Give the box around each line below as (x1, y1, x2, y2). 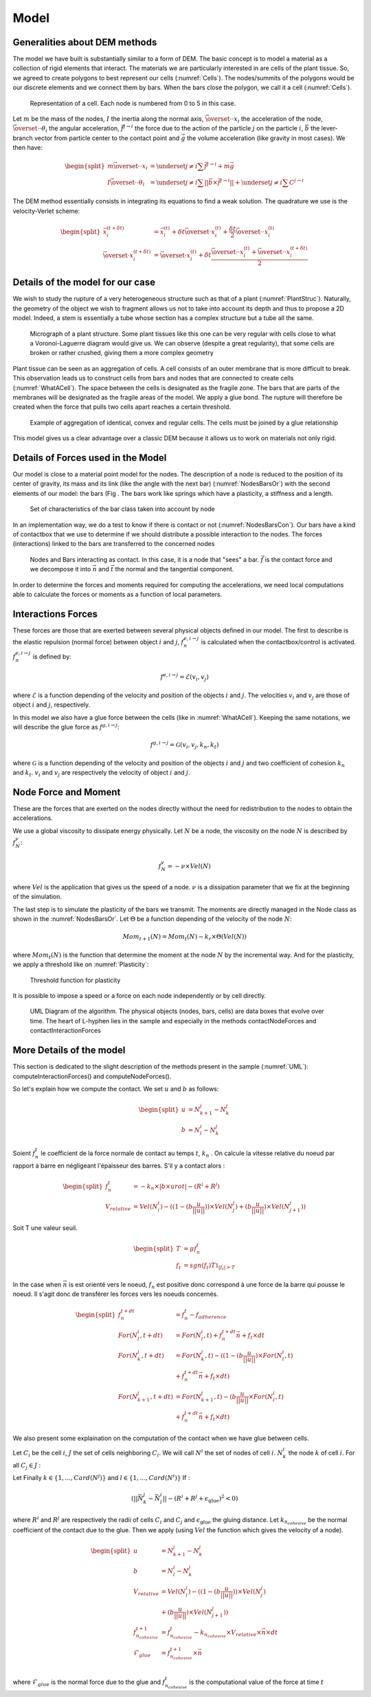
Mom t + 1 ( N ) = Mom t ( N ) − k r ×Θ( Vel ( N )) (122, 933, 247, 942)
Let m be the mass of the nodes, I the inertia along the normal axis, (12, 115, 204, 123)
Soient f (12, 1149, 36, 1157)
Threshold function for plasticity (30, 976, 121, 984)
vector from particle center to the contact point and (34, 134, 180, 142)
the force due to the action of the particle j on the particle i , (134, 124, 304, 133)
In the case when (12, 1280, 62, 1288)
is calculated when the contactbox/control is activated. (201, 638, 357, 646)
